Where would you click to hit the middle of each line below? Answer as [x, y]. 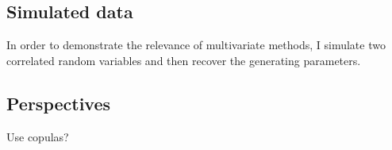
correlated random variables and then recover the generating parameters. [184, 60]
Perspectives [59, 103]
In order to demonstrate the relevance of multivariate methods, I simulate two [196, 45]
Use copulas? [38, 136]
